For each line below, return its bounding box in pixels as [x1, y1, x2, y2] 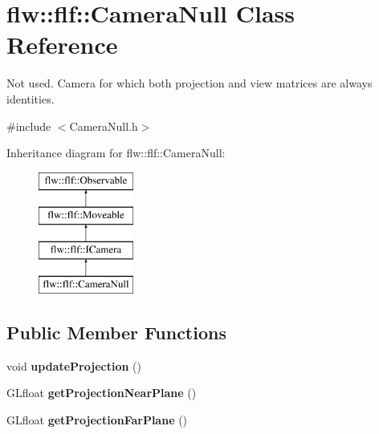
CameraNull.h [69, 117, 138, 134]
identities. [6, 90, 55, 107]
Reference [6, 28, 118, 61]
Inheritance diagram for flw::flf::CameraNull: [6, 144, 226, 161]
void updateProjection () [6, 357, 141, 374]
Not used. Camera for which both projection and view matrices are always [6, 75, 373, 91]
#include [6, 117, 51, 134]
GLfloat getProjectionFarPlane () [6, 411, 188, 428]
